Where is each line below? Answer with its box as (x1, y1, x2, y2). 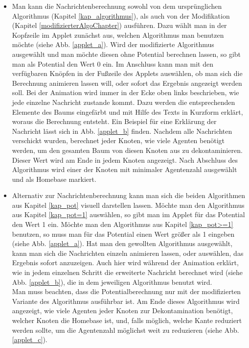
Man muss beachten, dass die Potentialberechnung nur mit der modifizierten (12, 286, 241, 297)
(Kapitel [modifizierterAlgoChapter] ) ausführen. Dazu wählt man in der (12, 20, 227, 30)
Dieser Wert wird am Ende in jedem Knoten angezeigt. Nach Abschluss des (12, 154, 238, 165)
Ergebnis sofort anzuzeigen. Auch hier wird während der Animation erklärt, (12, 257, 239, 268)
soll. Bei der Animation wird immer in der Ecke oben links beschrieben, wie (12, 87, 239, 98)
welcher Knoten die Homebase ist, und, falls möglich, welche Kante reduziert (12, 315, 242, 325)
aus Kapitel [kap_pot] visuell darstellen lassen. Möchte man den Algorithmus (12, 199, 245, 210)
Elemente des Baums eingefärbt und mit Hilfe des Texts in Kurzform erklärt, (12, 106, 243, 117)
